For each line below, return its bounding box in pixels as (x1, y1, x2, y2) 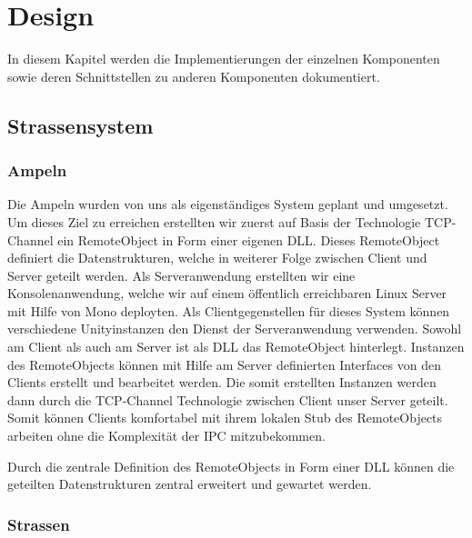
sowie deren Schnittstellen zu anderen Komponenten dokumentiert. (7, 66, 380, 85)
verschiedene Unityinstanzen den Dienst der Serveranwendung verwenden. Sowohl (7, 319, 462, 338)
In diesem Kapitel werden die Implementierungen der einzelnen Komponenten (7, 49, 440, 68)
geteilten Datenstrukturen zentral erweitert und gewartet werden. (7, 474, 372, 493)
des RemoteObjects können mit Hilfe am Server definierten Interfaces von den (7, 354, 441, 374)
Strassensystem (7, 111, 154, 139)
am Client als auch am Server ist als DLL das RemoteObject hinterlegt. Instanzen (7, 337, 465, 356)
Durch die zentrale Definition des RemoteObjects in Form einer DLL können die (7, 456, 455, 475)
